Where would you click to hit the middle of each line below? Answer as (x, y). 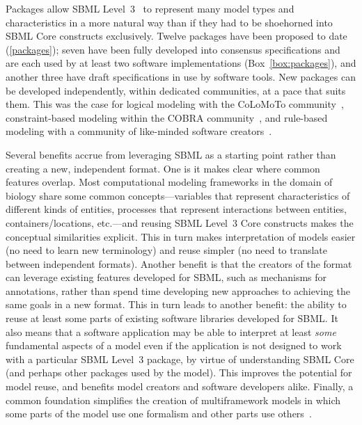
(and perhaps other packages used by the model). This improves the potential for (179, 372)
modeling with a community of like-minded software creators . (139, 131)
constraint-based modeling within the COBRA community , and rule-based (167, 117)
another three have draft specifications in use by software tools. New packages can (181, 76)
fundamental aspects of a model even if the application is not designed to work (174, 345)
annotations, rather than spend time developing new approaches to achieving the (178, 290)
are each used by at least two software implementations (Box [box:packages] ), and (181, 63)
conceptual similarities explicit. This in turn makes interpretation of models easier (181, 236)
